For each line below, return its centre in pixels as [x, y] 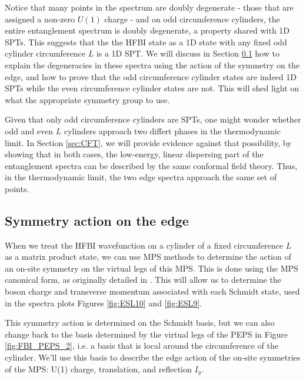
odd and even [29, 130]
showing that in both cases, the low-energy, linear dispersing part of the [134, 154]
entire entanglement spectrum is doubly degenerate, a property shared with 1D [147, 30]
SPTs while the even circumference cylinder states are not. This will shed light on [152, 88]
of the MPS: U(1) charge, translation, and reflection [98, 369]
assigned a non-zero [40, 19]
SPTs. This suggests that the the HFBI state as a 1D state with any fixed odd [146, 42]
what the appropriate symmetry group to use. [87, 99]
